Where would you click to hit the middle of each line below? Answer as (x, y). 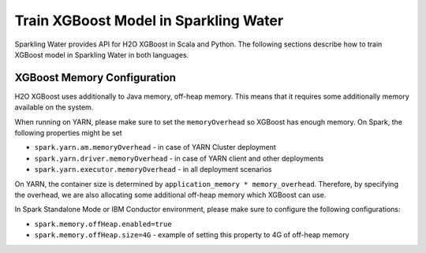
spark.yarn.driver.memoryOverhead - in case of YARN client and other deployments (179, 158)
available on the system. (54, 107)
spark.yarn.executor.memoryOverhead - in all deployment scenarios (153, 169)
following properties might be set (68, 133)
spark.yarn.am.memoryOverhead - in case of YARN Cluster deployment (155, 147)
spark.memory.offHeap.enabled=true (103, 224)
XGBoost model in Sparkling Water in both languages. (102, 54)
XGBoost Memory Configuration (95, 78)
